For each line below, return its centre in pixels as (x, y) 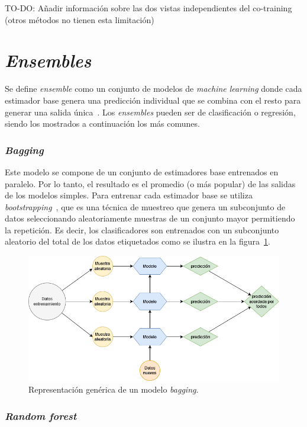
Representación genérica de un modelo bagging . (114, 389)
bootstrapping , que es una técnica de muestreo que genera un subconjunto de (145, 206)
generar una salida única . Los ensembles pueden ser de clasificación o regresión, (150, 112)
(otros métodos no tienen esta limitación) (80, 19)
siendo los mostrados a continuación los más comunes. (102, 123)
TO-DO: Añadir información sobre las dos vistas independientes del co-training (148, 8)
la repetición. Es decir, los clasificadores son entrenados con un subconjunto (142, 229)
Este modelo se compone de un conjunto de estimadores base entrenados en (142, 171)
